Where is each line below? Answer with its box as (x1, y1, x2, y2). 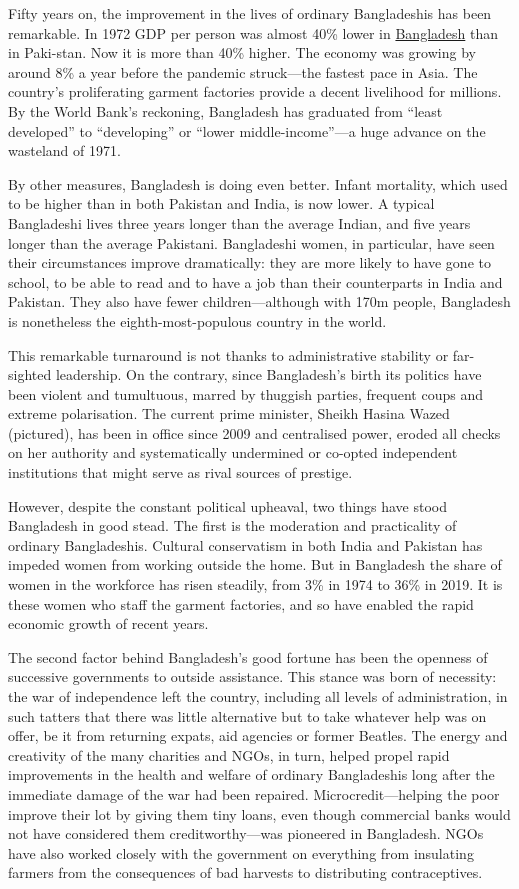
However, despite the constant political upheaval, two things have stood (8, 495, 447, 516)
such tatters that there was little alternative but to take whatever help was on (8, 705, 487, 726)
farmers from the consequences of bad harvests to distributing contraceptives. (8, 862, 483, 883)
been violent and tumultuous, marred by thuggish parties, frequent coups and (8, 383, 483, 404)
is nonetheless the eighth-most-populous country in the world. (8, 310, 387, 331)
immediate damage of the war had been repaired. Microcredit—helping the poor (8, 783, 500, 804)
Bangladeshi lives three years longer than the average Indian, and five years (8, 212, 471, 233)
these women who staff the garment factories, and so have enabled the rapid (8, 593, 474, 614)
